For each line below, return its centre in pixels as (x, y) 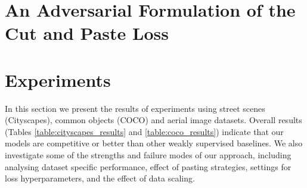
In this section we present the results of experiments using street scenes (135, 108)
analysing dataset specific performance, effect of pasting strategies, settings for (148, 166)
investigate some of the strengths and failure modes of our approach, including (148, 155)
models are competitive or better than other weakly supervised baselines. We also (154, 143)
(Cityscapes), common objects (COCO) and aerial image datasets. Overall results (153, 120)
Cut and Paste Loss (87, 33)
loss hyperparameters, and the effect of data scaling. (100, 178)
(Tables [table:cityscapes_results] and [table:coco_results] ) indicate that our (144, 131)
